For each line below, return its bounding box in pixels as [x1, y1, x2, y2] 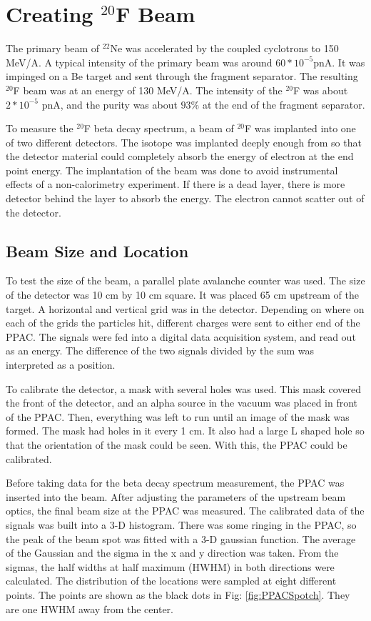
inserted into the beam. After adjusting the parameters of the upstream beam [6, 489, 346, 504]
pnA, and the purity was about [41, 96, 178, 111]
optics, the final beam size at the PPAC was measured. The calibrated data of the [6, 503, 365, 518]
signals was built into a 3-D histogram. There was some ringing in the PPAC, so [6, 517, 357, 532]
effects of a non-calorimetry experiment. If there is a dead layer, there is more [6, 177, 345, 192]
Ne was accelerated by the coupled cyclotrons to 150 [110, 41, 339, 56]
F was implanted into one [245, 121, 356, 136]
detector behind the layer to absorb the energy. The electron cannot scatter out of [6, 191, 365, 206]
